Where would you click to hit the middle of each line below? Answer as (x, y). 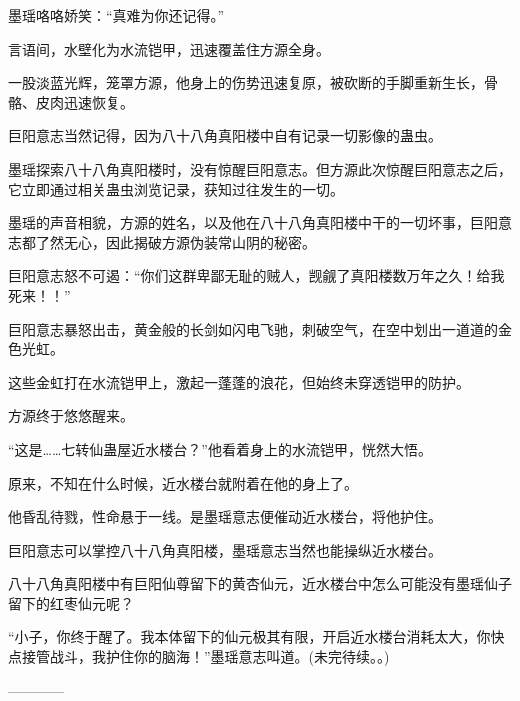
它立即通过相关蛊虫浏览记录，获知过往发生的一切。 (176, 188)
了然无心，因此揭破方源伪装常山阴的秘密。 (175, 241)
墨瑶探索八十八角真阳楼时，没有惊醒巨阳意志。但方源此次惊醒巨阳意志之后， (260, 168)
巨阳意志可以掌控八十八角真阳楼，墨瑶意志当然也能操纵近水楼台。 (225, 549)
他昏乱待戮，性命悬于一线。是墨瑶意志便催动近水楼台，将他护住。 (225, 516)
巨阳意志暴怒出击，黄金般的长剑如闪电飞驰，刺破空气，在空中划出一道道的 (253, 328)
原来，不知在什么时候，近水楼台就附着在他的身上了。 (183, 482)
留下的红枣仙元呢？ (71, 602)
